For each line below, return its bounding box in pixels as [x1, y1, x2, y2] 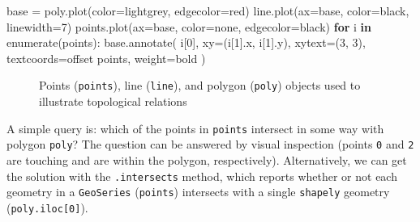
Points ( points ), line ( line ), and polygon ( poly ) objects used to [39, 77, 361, 94]
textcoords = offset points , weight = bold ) [6, 49, 206, 66]
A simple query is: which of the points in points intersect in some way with [6, 119, 384, 136]
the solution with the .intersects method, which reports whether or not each [6, 167, 397, 184]
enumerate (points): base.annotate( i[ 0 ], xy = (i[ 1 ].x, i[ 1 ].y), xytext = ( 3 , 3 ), [6, 34, 366, 51]
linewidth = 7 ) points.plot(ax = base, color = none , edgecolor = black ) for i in [6, 18, 371, 35]
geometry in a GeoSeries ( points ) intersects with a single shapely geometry [6, 183, 390, 200]
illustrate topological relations [39, 93, 187, 110]
